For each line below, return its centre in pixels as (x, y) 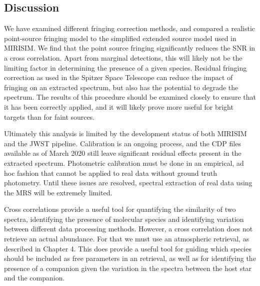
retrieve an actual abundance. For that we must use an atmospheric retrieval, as (127, 239)
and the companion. (34, 278)
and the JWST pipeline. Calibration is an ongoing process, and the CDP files (122, 143)
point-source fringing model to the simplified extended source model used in (120, 38)
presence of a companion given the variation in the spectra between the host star (128, 268)
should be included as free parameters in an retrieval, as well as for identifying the (130, 258)
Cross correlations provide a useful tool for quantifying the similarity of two (120, 209)
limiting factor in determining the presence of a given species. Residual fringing (125, 67)
